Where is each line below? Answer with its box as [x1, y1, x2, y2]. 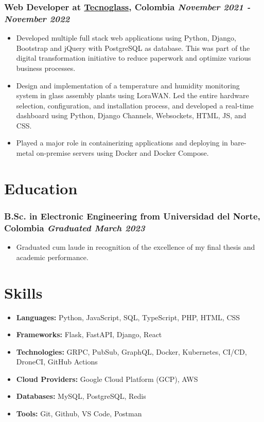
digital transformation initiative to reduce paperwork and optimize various [16, 52, 251, 63]
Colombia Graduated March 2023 [4, 221, 145, 234]
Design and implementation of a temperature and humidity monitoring [16, 80, 240, 90]
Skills [4, 282, 43, 303]
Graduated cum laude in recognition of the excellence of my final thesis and [16, 242, 255, 252]
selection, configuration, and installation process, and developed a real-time [16, 100, 254, 111]
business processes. [16, 62, 76, 73]
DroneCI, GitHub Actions [16, 356, 98, 367]
